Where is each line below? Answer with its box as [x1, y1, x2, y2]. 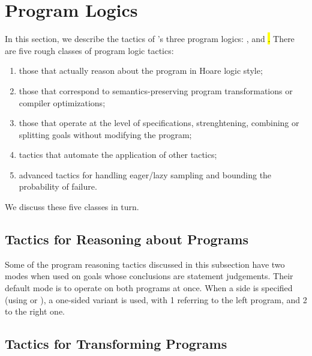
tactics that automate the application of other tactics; [19, 148, 217, 161]
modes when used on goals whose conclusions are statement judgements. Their [5, 270, 293, 282]
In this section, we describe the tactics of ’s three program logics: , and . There [5, 32, 295, 45]
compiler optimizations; [19, 96, 106, 109]
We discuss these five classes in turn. [5, 201, 139, 213]
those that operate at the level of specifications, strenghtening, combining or [19, 116, 299, 129]
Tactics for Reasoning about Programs [5, 230, 248, 249]
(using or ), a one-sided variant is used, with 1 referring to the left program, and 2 [5, 293, 307, 306]
